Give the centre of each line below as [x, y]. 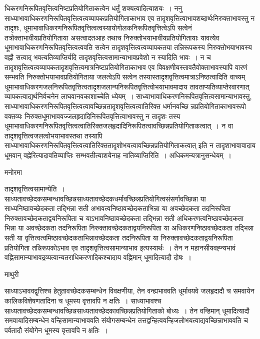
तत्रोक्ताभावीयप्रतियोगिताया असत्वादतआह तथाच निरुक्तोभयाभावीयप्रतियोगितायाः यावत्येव [112, 37]
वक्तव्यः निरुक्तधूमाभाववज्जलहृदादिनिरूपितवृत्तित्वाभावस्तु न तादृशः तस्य [92, 116]
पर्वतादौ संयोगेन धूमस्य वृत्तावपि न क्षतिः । [56, 330]
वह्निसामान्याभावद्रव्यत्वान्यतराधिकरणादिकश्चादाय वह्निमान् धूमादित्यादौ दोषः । [98, 257]
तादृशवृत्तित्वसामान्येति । [35, 189]
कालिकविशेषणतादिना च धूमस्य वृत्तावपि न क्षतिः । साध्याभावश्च [83, 301]
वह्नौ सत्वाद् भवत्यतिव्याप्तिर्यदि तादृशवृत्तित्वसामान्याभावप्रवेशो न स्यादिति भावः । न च [108, 57]
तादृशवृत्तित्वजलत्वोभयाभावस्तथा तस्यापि [53, 135]
